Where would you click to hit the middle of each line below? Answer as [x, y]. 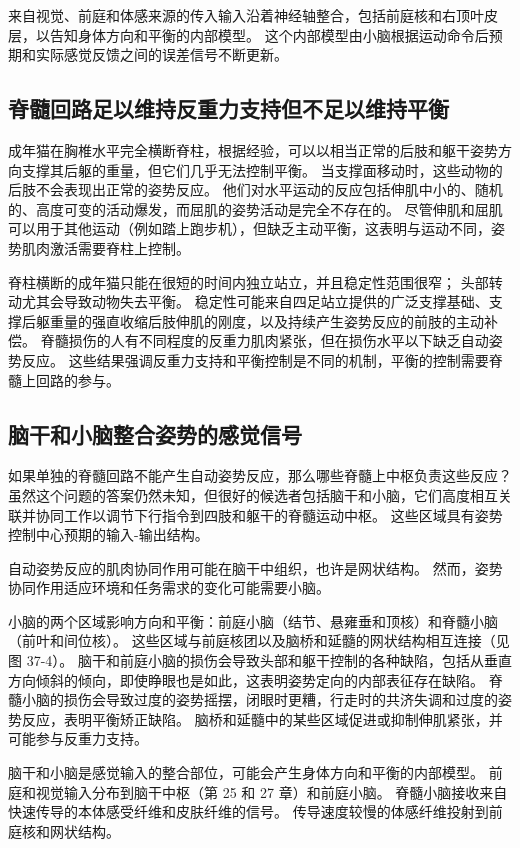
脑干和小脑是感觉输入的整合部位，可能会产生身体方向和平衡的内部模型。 [246, 772]
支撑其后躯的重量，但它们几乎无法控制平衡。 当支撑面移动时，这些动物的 [262, 169]
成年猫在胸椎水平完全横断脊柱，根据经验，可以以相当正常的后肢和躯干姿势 [253, 149]
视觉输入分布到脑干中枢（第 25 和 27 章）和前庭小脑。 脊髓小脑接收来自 [271, 791]
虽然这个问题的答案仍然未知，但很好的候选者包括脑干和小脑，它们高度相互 [253, 494]
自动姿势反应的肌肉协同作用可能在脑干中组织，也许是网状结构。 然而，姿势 [255, 567]
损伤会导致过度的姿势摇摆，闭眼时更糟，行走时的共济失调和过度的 [280, 699]
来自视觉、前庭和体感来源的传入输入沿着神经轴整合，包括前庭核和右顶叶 [246, 15]
